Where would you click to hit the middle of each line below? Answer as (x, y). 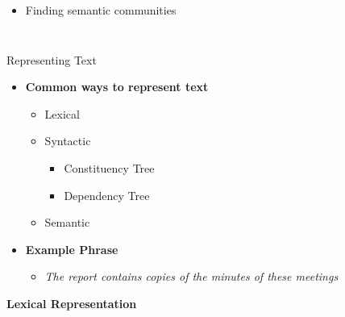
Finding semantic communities (101, 10)
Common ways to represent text (117, 87)
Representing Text (52, 59)
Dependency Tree (107, 195)
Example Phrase (72, 249)
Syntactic (68, 141)
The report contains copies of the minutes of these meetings (191, 276)
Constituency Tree (109, 167)
